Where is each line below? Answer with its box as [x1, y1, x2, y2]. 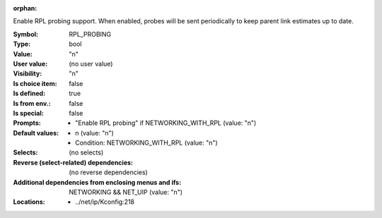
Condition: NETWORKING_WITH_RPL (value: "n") [75, 138, 219, 147]
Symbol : [13, 30, 39, 38]
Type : [13, 40, 31, 49]
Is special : [13, 109, 44, 117]
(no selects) [69, 148, 104, 157]
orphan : [13, 4, 37, 12]
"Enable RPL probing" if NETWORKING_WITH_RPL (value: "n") [75, 119, 257, 127]
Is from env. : [13, 99, 51, 107]
